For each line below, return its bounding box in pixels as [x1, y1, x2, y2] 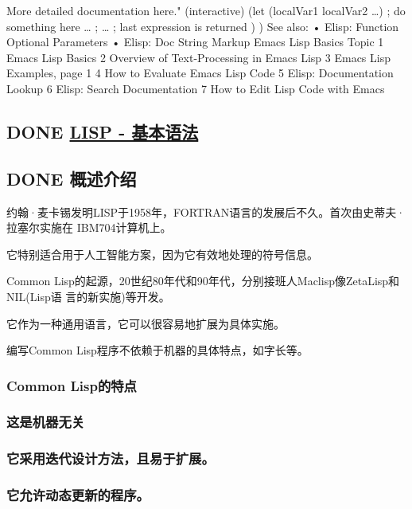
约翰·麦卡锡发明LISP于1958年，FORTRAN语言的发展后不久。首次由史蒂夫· [6, 203, 406, 220]
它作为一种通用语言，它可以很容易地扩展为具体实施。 [6, 315, 285, 331]
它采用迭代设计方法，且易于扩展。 [6, 448, 215, 468]
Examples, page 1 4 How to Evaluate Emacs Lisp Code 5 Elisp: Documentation [6, 65, 394, 81]
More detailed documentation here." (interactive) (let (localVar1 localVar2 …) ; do [6, 2, 406, 18]
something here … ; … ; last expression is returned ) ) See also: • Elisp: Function [6, 18, 399, 34]
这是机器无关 [6, 412, 85, 432]
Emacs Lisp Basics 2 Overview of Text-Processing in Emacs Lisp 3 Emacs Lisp [6, 49, 391, 65]
